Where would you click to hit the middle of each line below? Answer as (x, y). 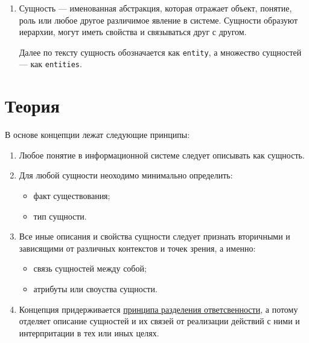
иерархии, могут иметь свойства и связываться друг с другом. (133, 32)
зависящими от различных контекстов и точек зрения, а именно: (137, 248)
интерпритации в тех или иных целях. (89, 332)
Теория (32, 106)
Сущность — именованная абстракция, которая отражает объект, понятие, (155, 8)
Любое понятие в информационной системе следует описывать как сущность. (162, 155)
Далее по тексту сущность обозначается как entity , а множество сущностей (160, 52)
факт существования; (72, 195)
